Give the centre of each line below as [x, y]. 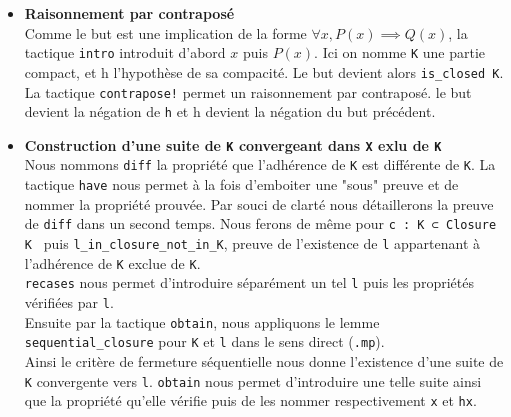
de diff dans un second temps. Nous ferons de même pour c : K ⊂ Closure [260, 223]
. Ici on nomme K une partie [400, 52]
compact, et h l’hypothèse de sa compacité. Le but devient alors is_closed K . [264, 71]
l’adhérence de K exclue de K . [112, 262]
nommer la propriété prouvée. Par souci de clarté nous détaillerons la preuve [259, 203]
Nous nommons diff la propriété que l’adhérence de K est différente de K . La [260, 164]
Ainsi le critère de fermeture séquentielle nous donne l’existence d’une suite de [264, 360]
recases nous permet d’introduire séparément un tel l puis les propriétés [249, 282]
